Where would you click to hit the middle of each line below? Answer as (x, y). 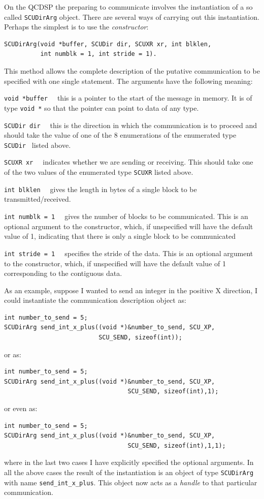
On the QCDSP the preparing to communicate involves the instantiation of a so (128, 7)
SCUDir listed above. (38, 145)
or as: (13, 354)
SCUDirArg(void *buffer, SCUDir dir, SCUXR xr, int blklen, (108, 44)
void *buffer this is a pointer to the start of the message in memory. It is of (128, 98)
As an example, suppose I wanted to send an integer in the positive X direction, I (131, 290)
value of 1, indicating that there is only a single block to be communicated (120, 236)
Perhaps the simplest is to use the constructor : (76, 27)
